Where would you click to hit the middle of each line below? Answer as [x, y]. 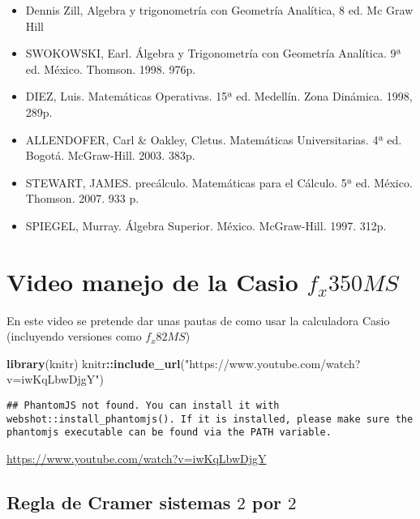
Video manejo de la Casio [152, 281]
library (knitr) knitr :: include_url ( [96, 363]
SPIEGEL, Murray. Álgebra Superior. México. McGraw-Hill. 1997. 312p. [206, 225]
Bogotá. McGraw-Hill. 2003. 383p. [110, 155]
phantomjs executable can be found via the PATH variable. [169, 433]
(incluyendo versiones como [74, 336]
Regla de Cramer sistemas [119, 502]
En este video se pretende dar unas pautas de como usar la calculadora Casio [198, 320]
